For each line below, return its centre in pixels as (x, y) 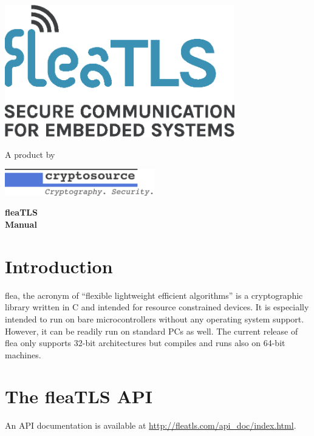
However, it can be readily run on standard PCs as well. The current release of (152, 331)
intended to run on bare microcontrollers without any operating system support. (155, 318)
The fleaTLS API (79, 396)
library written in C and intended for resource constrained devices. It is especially (157, 307)
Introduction (59, 266)
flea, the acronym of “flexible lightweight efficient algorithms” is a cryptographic (154, 295)
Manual (21, 224)
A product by (30, 154)
